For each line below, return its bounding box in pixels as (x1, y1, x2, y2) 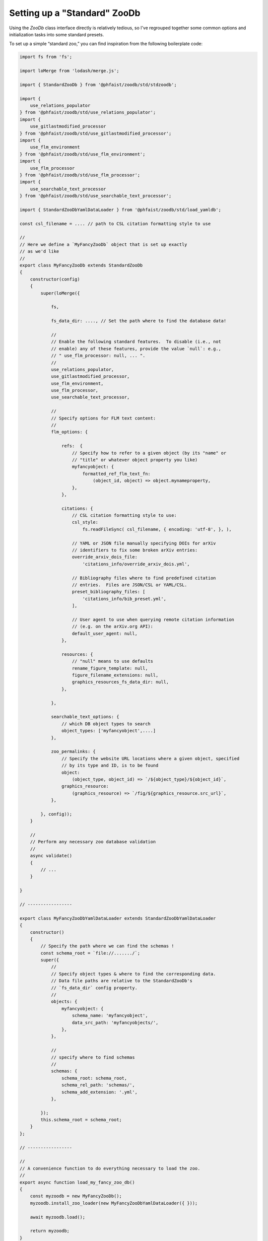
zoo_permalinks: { (51, 749, 96, 755)
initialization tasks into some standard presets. (9, 31, 104, 37)
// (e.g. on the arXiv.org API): (72, 623, 153, 629)
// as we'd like (19, 249, 60, 254)
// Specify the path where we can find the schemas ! (40, 943, 174, 949)
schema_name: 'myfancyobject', (72, 1013, 148, 1019)
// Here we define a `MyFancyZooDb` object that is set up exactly (19, 241, 188, 247)
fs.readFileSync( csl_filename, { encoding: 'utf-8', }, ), (82, 526, 232, 532)
